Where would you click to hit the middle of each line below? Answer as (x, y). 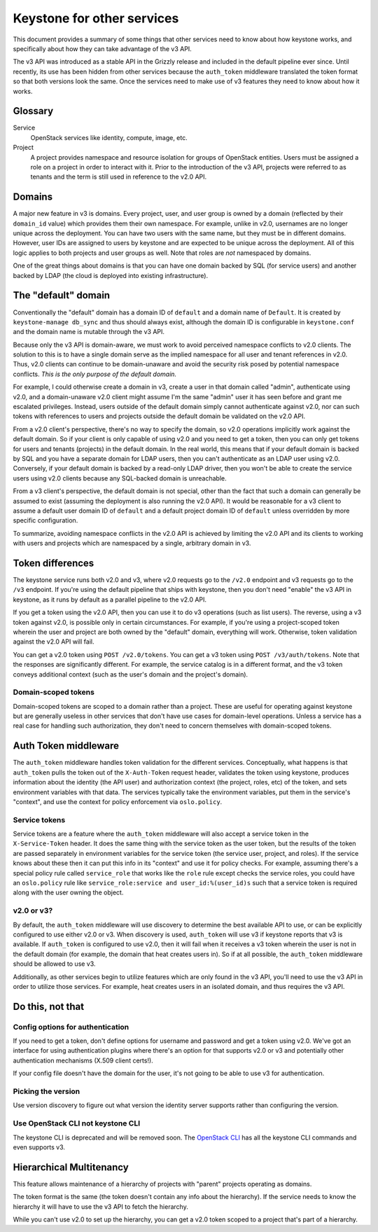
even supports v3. (39, 1147)
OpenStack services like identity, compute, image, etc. (109, 137)
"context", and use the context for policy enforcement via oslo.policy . (118, 801)
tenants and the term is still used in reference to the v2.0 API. (119, 177)
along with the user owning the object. (68, 892)
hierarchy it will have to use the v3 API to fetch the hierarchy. (100, 1206)
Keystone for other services (96, 18)
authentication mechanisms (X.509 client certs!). (83, 1060)
